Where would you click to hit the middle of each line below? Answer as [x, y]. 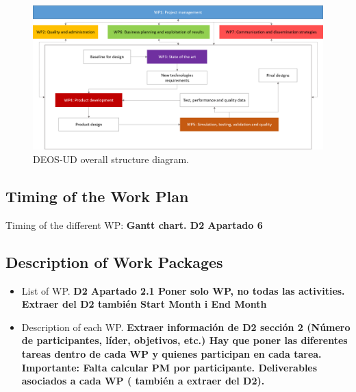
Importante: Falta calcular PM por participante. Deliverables [169, 367]
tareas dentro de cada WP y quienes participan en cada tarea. [171, 353]
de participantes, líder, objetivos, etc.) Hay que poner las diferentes [185, 340]
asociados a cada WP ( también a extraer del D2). [143, 381]
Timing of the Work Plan [97, 196]
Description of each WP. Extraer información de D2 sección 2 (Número [186, 327]
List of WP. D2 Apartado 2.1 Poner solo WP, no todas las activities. [183, 290]
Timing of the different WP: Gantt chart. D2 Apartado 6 [134, 224]
